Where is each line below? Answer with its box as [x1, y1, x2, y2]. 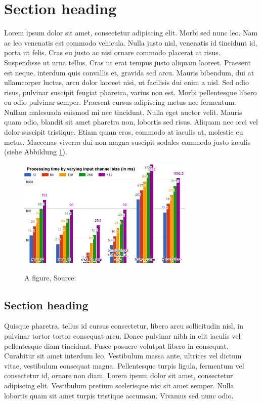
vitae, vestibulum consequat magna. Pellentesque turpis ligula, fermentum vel [4, 360, 244, 371]
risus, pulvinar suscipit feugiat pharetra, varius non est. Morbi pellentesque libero [4, 87, 257, 97]
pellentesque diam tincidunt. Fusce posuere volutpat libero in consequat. [4, 340, 229, 351]
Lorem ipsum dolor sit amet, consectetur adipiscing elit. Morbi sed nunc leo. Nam [4, 27, 258, 38]
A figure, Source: [24, 272, 76, 282]
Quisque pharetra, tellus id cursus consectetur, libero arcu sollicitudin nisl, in [4, 320, 243, 331]
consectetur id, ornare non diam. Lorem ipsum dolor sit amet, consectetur [4, 370, 233, 381]
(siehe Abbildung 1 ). [4, 146, 67, 157]
